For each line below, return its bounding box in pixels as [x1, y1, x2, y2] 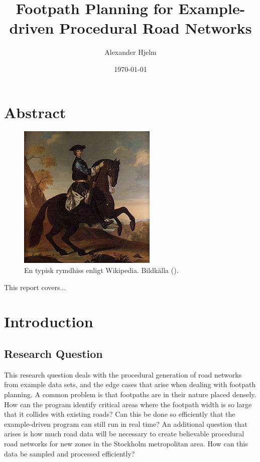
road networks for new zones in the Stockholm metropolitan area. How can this [4, 438, 248, 448]
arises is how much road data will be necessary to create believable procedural [4, 428, 244, 439]
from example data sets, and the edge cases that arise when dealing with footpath [4, 379, 256, 390]
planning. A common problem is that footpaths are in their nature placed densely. [4, 389, 256, 399]
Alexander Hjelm [104, 47, 157, 57]
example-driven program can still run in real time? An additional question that [4, 418, 247, 429]
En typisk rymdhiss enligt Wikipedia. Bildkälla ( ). [24, 265, 179, 275]
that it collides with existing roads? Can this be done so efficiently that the [4, 409, 235, 419]
